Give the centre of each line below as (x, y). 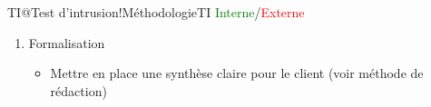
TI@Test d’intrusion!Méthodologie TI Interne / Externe (156, 12)
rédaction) (78, 90)
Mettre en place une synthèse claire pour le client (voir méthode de (237, 73)
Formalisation (67, 42)
